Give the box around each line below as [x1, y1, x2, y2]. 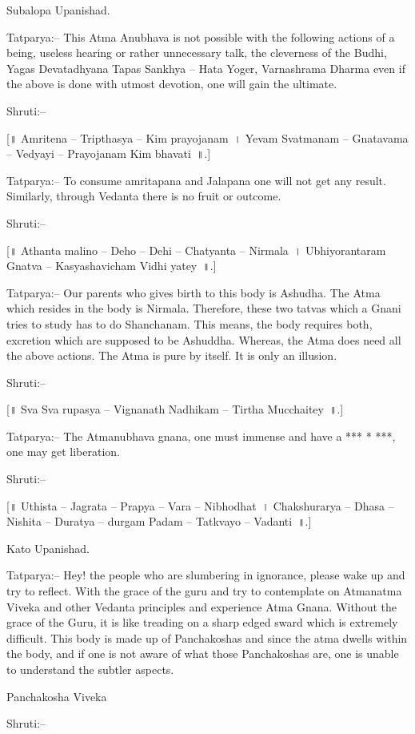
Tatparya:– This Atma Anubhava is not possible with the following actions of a [6, 28, 395, 45]
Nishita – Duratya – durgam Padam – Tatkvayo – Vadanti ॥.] [6, 513, 312, 530]
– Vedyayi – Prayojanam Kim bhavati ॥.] [6, 145, 211, 162]
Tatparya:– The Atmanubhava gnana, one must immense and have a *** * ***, [6, 427, 396, 444]
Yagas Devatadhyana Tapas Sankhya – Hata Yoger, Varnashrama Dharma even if [6, 59, 405, 76]
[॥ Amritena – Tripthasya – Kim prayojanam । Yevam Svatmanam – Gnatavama [6, 129, 409, 146]
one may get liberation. [6, 443, 120, 460]
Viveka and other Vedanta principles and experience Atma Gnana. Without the [6, 598, 397, 615]
